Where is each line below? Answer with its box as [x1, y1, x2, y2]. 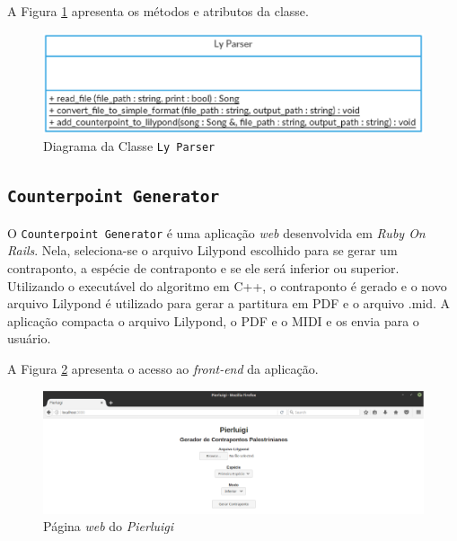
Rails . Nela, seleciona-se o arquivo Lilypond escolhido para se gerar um [7, 241, 398, 260]
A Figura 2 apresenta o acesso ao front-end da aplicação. [7, 359, 319, 378]
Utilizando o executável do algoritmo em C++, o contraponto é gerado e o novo [7, 276, 447, 295]
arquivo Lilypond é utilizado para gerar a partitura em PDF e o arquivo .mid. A [7, 294, 451, 313]
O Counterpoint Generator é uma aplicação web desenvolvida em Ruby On [7, 223, 426, 242]
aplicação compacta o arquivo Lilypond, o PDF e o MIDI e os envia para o [7, 311, 419, 330]
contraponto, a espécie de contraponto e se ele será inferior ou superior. [7, 259, 400, 278]
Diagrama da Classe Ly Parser [43, 137, 215, 155]
